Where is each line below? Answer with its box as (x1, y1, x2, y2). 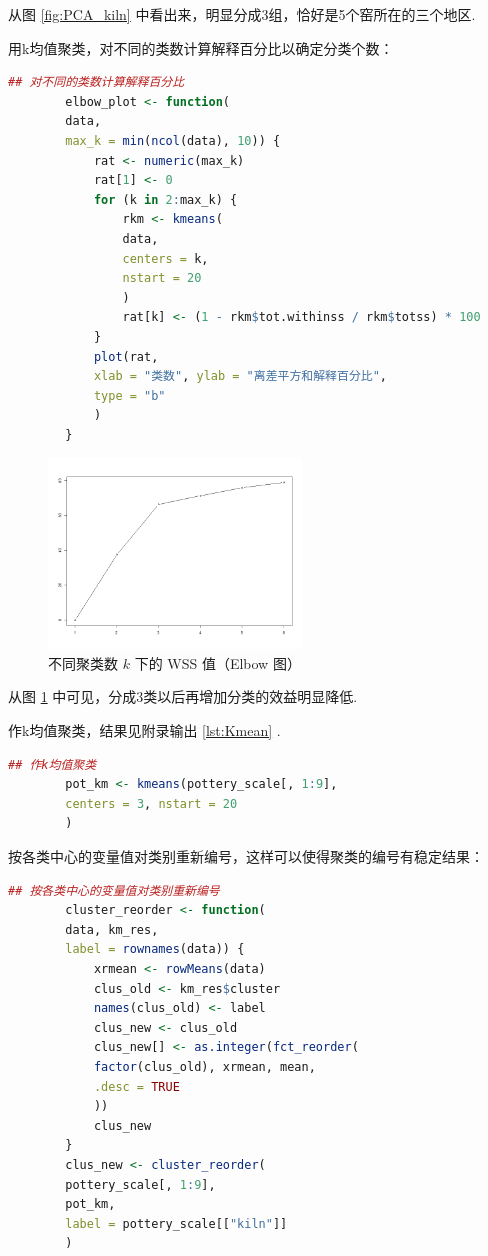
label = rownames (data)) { (65, 942, 245, 957)
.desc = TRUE (93, 1079, 180, 1094)
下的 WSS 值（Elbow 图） (134, 652, 301, 673)
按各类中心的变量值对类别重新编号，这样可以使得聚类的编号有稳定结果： (8, 846, 484, 866)
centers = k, (122, 251, 209, 266)
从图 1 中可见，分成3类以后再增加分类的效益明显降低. (8, 686, 358, 707)
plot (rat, (93, 349, 159, 364)
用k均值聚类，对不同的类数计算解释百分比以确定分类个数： (8, 37, 394, 58)
